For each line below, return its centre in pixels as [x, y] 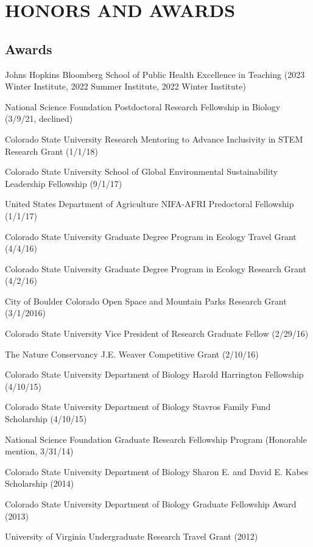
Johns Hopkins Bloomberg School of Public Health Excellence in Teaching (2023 [155, 74]
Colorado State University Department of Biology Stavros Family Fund [138, 407]
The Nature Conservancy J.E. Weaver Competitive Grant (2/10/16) [132, 354]
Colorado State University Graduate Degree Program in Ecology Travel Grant [151, 236]
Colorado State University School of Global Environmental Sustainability [142, 171]
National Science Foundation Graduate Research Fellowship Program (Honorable [156, 439]
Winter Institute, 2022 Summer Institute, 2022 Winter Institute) [125, 86]
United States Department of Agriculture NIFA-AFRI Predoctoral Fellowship [149, 204]
